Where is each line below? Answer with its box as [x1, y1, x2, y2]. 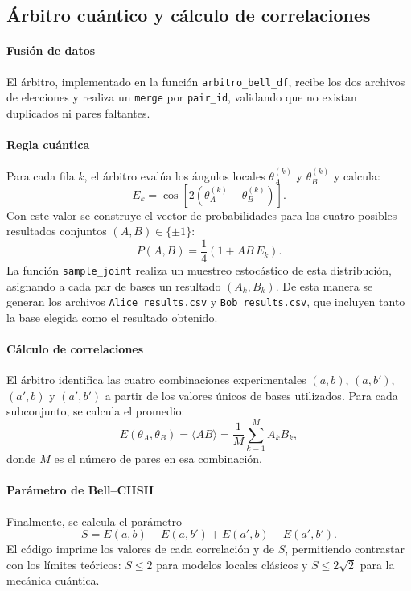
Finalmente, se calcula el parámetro [6, 512, 183, 529]
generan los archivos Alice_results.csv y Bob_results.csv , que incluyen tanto [6, 293, 405, 310]
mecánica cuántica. [6, 572, 100, 589]
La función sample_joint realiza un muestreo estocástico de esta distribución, [6, 261, 392, 278]
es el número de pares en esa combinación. [54, 450, 262, 467]
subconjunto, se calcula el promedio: [6, 403, 185, 419]
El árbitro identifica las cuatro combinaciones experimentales [6, 371, 306, 388]
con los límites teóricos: [6, 556, 121, 572]
